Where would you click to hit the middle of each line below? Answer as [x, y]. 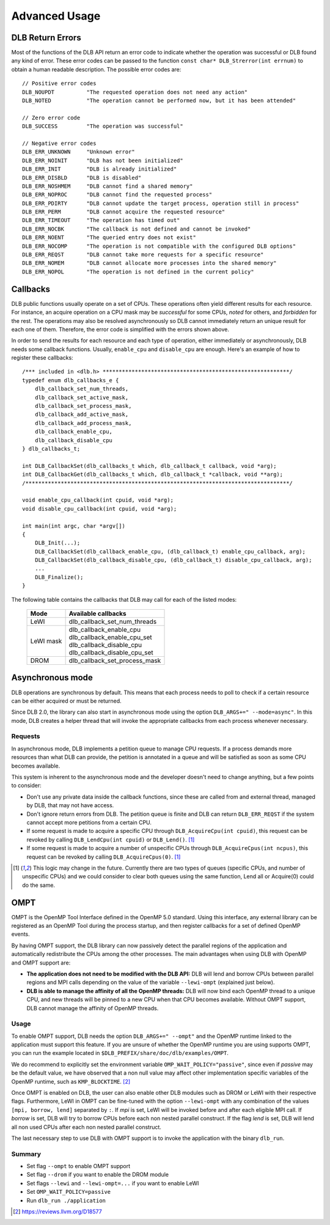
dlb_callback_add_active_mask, [82, 415]
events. [20, 934]
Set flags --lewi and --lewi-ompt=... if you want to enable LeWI [113, 1183]
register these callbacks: [42, 358]
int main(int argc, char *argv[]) [74, 526]
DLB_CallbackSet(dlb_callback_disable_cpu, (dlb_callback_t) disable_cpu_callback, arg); [173, 560]
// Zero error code [51, 117]
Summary [26, 1154]
